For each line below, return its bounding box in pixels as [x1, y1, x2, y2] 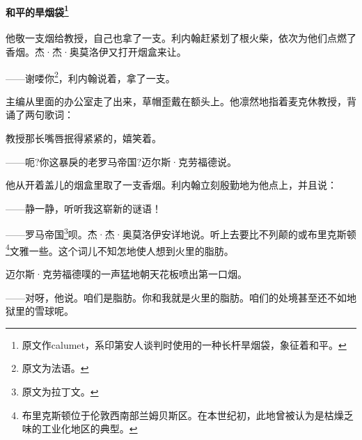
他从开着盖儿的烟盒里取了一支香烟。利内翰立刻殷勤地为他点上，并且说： [6, 178, 337, 192]
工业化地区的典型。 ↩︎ [41, 421, 138, 436]
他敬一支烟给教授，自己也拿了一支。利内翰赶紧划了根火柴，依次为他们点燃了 [6, 31, 356, 45]
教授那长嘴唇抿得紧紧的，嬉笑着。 [6, 131, 162, 146]
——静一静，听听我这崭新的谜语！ [6, 201, 162, 215]
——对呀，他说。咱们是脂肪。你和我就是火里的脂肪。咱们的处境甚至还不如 [6, 290, 347, 304]
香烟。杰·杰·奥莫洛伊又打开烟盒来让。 [6, 45, 187, 59]
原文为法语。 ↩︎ [22, 361, 89, 375]
